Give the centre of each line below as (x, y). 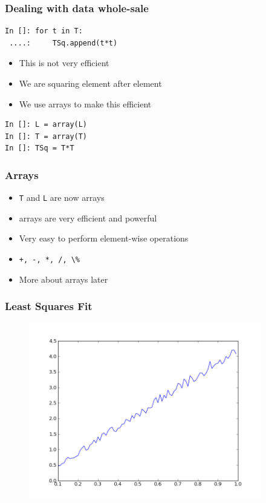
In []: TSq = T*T (40, 148)
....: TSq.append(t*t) (63, 43)
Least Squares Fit (49, 306)
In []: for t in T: (44, 31)
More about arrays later (63, 279)
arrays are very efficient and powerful (88, 218)
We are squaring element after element (90, 83)
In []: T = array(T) (46, 136)
